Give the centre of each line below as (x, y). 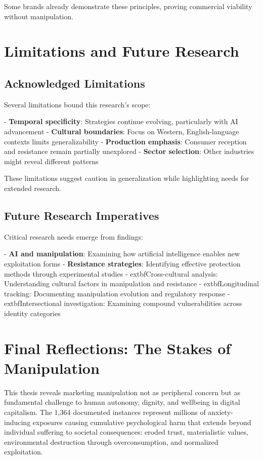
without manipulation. (39, 16)
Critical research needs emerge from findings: (74, 236)
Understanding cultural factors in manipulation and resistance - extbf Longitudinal (131, 283)
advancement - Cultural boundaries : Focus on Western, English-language (122, 131)
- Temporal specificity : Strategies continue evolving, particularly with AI (121, 121)
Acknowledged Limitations (75, 83)
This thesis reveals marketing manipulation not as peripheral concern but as (122, 392)
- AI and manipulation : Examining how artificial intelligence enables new (122, 254)
